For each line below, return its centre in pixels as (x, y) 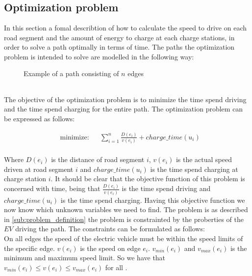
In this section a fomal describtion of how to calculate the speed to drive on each (126, 28)
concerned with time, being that (52, 188)
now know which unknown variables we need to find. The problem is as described (126, 209)
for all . (116, 267)
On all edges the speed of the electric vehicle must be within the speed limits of (124, 238)
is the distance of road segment (98, 159)
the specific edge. (29, 248)
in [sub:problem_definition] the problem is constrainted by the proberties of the (124, 219)
